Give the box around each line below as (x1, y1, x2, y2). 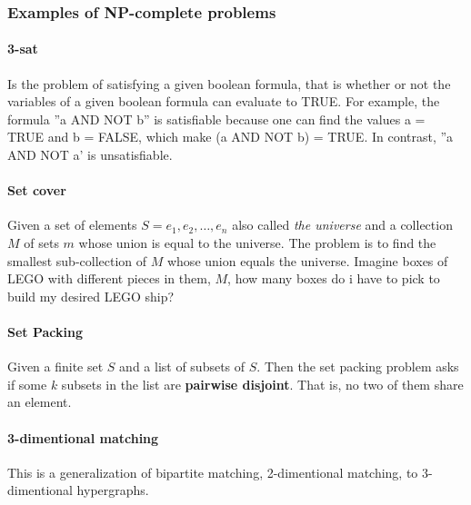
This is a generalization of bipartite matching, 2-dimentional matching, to (7, 462, 418, 481)
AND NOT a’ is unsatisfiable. (7, 145, 173, 164)
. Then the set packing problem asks (256, 357, 459, 376)
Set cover (7, 181, 66, 200)
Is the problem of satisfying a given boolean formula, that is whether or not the (7, 74, 451, 93)
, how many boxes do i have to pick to (227, 269, 440, 288)
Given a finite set (7, 357, 104, 376)
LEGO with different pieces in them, (7, 269, 211, 288)
